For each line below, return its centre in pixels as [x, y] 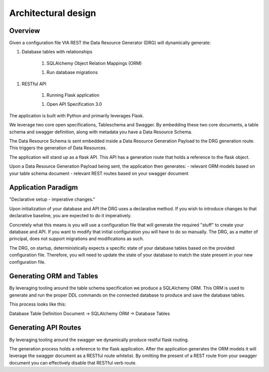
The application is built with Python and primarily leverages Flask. [77, 115]
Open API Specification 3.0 [74, 104]
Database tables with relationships [57, 52]
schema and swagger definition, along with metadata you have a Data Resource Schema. [101, 132]
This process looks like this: [38, 304]
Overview [25, 31]
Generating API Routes [45, 328]
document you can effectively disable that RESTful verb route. [73, 363]
